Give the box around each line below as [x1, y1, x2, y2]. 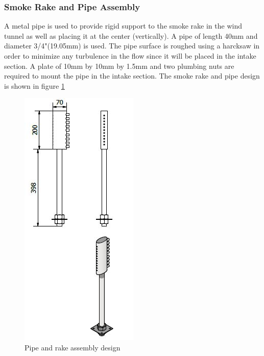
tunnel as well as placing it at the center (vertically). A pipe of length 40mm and [4, 30, 258, 41]
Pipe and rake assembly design [25, 342, 121, 352]
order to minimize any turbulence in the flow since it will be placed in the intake [4, 50, 256, 61]
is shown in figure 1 [4, 80, 65, 91]
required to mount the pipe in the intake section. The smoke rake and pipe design [4, 70, 260, 81]
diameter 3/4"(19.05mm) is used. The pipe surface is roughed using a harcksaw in [4, 40, 260, 51]
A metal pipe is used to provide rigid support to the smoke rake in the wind [4, 20, 242, 31]
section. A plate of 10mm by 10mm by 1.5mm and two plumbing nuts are [4, 60, 234, 71]
